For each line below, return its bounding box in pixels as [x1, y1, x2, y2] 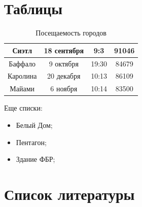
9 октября [49, 58, 79, 68]
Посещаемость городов [35, 27, 106, 38]
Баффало [9, 58, 35, 68]
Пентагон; [16, 136, 47, 147]
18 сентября [44, 45, 84, 55]
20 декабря [47, 71, 81, 81]
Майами [10, 83, 35, 94]
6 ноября [50, 83, 78, 94]
